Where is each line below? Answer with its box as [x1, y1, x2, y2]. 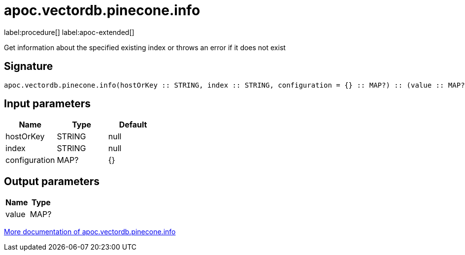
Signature [4, 60, 53, 73]
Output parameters [4, 175, 100, 188]
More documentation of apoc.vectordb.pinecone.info [4, 227, 176, 236]
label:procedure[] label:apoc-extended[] [4, 28, 134, 36]
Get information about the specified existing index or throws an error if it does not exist [4, 43, 286, 52]
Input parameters [4, 97, 91, 110]
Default [119, 120, 147, 130]
